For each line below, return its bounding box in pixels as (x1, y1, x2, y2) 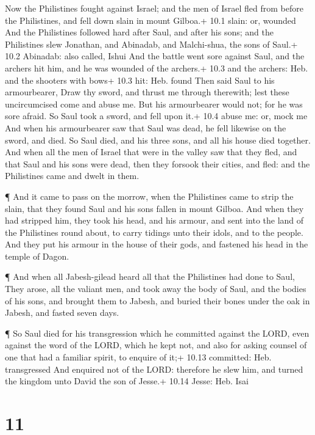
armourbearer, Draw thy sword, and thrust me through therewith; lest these (5, 86, 289, 98)
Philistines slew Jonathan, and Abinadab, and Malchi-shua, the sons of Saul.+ (5, 37, 298, 50)
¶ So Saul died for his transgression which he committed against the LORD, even (5, 326, 310, 339)
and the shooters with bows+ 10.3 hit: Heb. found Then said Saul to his (5, 73, 275, 86)
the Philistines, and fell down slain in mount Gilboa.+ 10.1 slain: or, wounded (5, 13, 296, 26)
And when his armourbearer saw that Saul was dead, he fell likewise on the (5, 121, 286, 134)
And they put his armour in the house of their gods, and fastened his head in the (5, 238, 308, 250)
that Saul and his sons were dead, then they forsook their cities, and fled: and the (5, 157, 310, 170)
